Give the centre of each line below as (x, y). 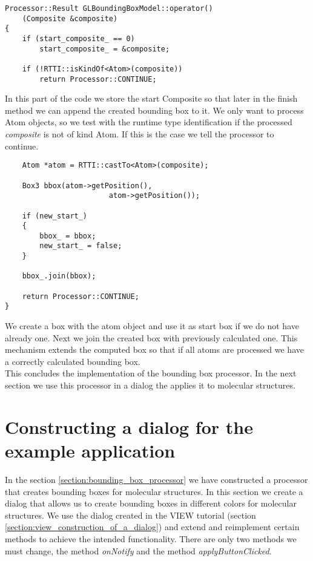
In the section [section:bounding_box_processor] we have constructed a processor (156, 479)
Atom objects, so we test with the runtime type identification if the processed (149, 122)
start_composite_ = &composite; (105, 49)
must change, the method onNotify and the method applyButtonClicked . (138, 550)
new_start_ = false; (81, 246)
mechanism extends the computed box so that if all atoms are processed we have (154, 349)
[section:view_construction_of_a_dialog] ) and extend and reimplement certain (152, 527)
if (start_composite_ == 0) (78, 38)
